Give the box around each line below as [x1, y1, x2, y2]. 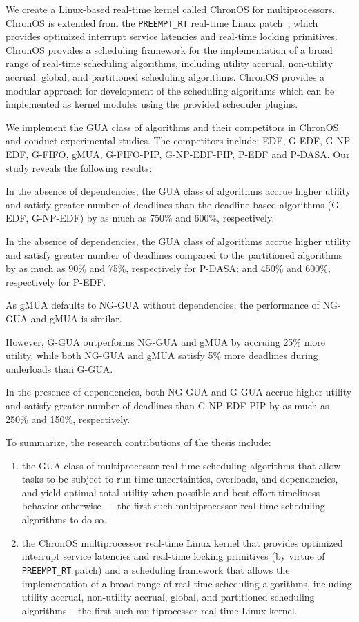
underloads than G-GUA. [6, 361, 113, 376]
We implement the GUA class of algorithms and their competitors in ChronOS [6, 119, 339, 134]
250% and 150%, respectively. [6, 411, 130, 426]
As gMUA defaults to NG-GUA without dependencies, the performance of [6, 298, 320, 312]
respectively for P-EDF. [6, 274, 106, 289]
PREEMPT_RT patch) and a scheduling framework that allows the [21, 562, 290, 576]
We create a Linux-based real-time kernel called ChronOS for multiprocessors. [6, 2, 336, 16]
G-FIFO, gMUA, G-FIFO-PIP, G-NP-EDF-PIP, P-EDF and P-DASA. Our [31, 147, 350, 161]
